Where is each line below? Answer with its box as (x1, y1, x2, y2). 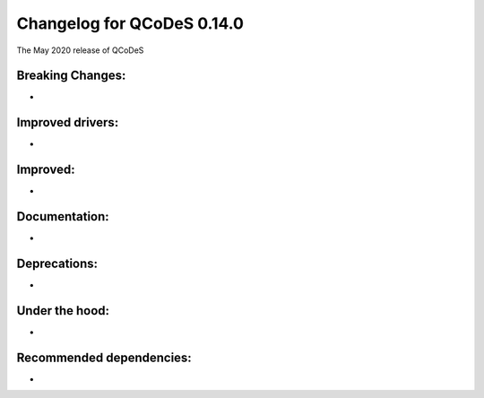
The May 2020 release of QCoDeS (16, 45, 144, 56)
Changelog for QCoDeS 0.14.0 (16, 13, 244, 33)
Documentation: (16, 209, 109, 224)
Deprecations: (16, 255, 99, 271)
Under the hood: (16, 303, 110, 318)
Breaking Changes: (16, 68, 126, 83)
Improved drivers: (16, 115, 119, 130)
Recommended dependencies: (16, 350, 192, 365)
